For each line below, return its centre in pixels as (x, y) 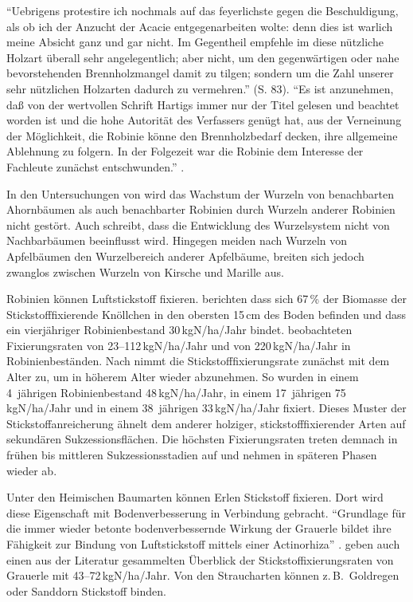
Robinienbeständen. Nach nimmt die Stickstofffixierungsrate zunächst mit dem (198, 361)
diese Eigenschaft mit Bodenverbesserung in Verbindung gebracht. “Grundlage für (206, 512)
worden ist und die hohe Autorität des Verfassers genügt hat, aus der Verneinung (204, 120)
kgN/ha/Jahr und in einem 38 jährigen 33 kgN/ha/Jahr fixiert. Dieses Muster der (206, 408)
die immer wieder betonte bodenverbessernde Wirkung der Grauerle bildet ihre (199, 528)
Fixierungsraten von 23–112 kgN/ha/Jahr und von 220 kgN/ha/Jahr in (179, 345)
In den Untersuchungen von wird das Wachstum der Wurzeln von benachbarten (200, 193)
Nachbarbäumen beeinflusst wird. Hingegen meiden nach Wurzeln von (177, 240)
